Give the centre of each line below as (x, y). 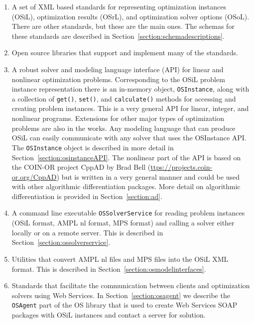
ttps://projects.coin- (182, 167)
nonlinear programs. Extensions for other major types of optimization (118, 118)
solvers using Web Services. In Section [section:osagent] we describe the (121, 295)
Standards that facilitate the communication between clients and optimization (131, 285)
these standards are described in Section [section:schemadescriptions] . (118, 36)
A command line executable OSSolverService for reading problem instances (128, 213)
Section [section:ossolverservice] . (61, 242)
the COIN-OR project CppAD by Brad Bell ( (81, 167)
